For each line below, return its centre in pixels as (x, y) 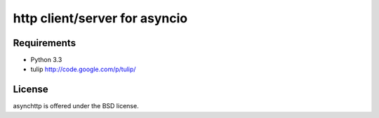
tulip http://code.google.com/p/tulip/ (83, 69)
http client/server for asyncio (100, 18)
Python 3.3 (46, 60)
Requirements (45, 43)
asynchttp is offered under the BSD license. (76, 106)
